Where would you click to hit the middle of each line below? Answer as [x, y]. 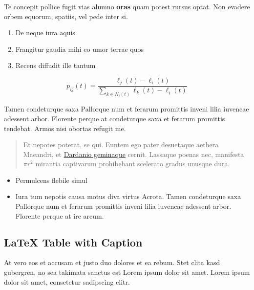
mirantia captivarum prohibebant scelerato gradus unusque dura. [133, 164]
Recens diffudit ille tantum [55, 65]
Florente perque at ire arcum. [60, 215]
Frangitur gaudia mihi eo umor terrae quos [80, 49]
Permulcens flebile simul [51, 180]
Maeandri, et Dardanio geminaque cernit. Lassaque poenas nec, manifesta [134, 154]
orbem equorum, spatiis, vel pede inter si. [66, 16]
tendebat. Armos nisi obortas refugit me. [65, 128]
